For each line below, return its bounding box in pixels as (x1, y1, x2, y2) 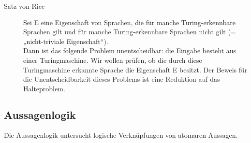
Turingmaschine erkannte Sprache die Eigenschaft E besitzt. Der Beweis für (23, 64, 248, 74)
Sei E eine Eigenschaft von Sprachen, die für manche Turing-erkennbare (23, 17, 236, 27)
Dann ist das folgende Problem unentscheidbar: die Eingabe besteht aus (23, 45, 236, 56)
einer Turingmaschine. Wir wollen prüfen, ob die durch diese (23, 55, 202, 65)
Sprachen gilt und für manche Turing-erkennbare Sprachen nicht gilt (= (23, 27, 236, 37)
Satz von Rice (4, 1, 45, 11)
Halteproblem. (23, 83, 65, 93)
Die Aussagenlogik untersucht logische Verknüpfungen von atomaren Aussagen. (4, 129, 238, 140)
